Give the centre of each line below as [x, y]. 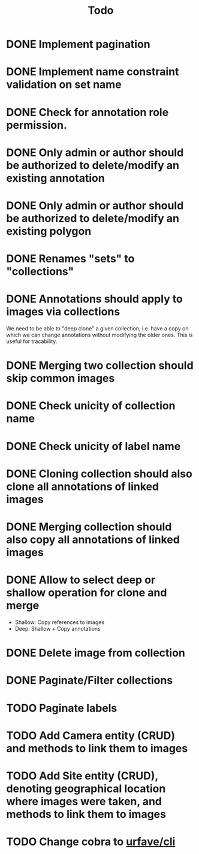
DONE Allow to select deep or [81, 580]
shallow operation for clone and [87, 593]
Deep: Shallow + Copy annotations [58, 628]
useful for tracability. [32, 341]
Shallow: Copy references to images [60, 622]
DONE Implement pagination [79, 44]
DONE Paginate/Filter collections [90, 680]
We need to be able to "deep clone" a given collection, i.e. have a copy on [97, 329]
